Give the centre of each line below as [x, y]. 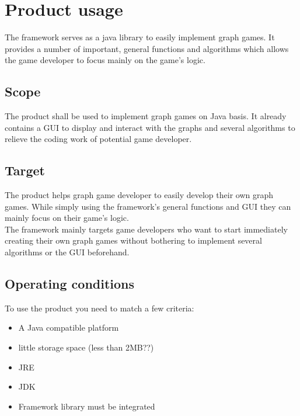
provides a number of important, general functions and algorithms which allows [147, 48]
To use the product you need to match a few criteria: [100, 308]
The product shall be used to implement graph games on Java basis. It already [146, 116]
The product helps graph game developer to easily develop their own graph [139, 195]
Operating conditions [70, 284]
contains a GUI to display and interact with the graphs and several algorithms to [150, 127]
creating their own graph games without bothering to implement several [133, 240]
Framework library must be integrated [87, 406]
